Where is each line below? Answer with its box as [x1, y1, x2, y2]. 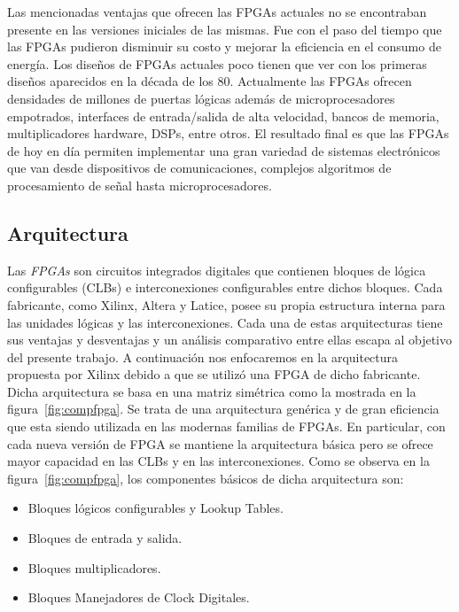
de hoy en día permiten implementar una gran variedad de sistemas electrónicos [7, 141, 440, 159]
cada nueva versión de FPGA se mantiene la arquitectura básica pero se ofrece [7, 434, 433, 453]
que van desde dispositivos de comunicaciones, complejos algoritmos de [7, 159, 392, 177]
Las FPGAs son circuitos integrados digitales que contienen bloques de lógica [7, 260, 426, 279]
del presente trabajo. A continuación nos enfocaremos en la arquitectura [7, 347, 399, 366]
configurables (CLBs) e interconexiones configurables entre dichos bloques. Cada [7, 278, 443, 297]
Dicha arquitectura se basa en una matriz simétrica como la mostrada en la [7, 382, 416, 400]
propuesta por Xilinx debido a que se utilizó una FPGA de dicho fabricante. [7, 365, 421, 383]
